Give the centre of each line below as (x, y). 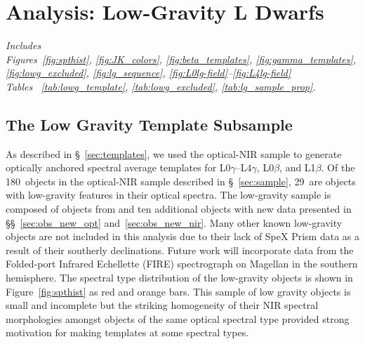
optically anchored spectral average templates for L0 (118, 167)
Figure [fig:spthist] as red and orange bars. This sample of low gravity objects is (178, 291)
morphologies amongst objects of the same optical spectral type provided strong (178, 318)
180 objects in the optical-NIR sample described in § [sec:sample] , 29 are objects (181, 181)
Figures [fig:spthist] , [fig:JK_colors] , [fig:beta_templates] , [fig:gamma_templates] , (181, 59)
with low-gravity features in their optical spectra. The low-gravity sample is (168, 195)
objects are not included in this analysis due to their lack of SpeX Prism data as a (182, 236)
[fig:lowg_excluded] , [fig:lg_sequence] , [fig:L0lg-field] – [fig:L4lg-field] (148, 73)
